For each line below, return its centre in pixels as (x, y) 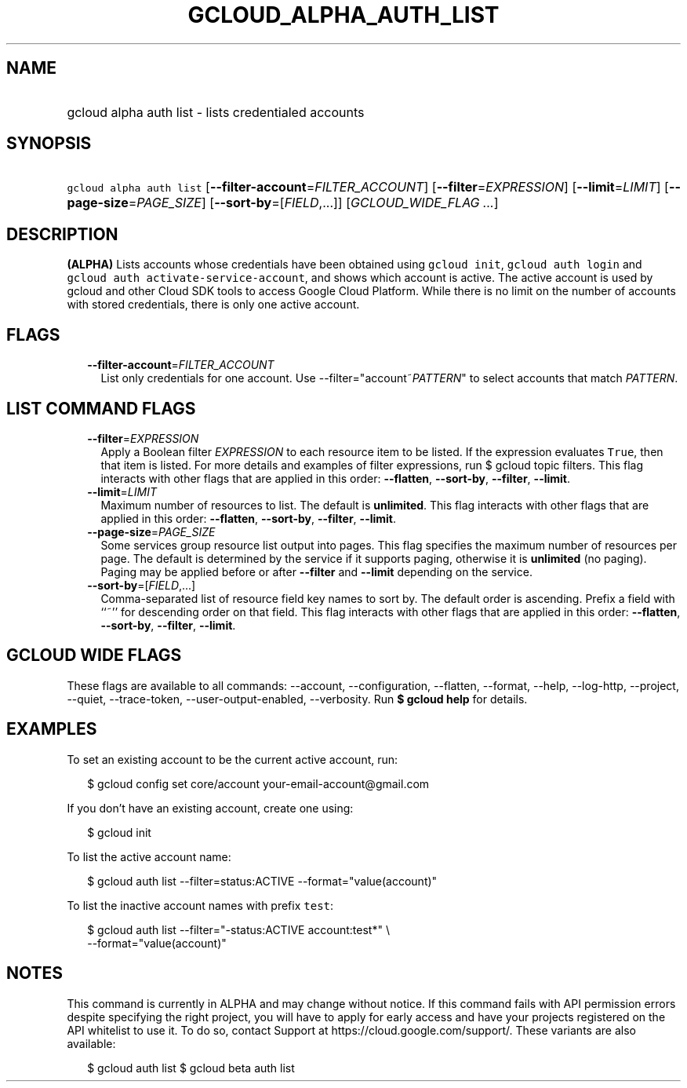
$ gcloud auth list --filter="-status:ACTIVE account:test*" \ (238, 929)
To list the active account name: (149, 856)
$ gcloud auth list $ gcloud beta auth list (191, 1068)
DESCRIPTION (62, 234)
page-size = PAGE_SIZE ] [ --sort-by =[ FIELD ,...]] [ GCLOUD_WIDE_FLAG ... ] (283, 203)
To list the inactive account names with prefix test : (200, 905)
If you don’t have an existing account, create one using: (210, 808)
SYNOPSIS (49, 144)
